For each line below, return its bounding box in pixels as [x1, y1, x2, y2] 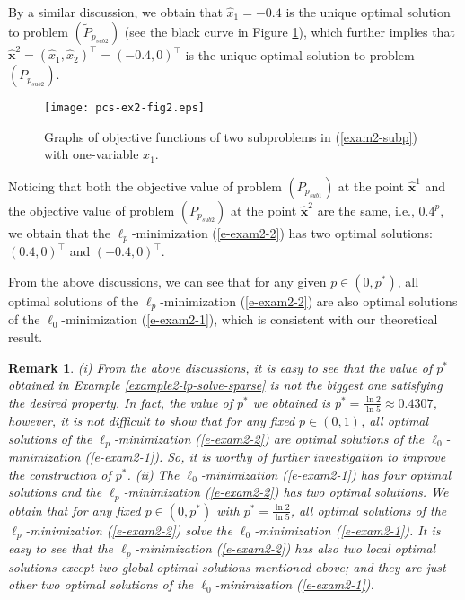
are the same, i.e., [317, 200, 415, 219]
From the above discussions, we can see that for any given [8, 271, 327, 290]
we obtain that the [8, 223, 110, 242]
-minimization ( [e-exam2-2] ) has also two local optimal [135, 539, 435, 558]
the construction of [8, 464, 111, 483]
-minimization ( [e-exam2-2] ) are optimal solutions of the [113, 428, 425, 447]
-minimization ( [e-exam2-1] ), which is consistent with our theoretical [61, 310, 438, 329]
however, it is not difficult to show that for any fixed [8, 411, 295, 430]
